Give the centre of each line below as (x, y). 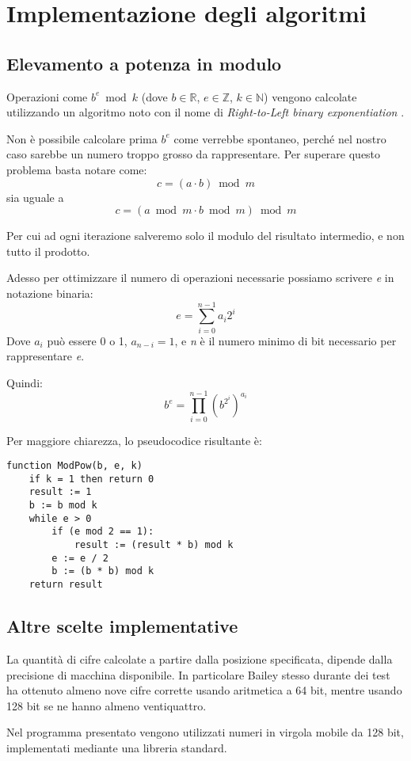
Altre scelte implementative (122, 626)
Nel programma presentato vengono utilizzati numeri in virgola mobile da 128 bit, (205, 732)
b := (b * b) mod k (103, 571)
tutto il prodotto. (48, 251)
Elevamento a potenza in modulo (144, 63)
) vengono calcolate (310, 96)
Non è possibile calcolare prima (82, 138)
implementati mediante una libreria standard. (117, 747)
